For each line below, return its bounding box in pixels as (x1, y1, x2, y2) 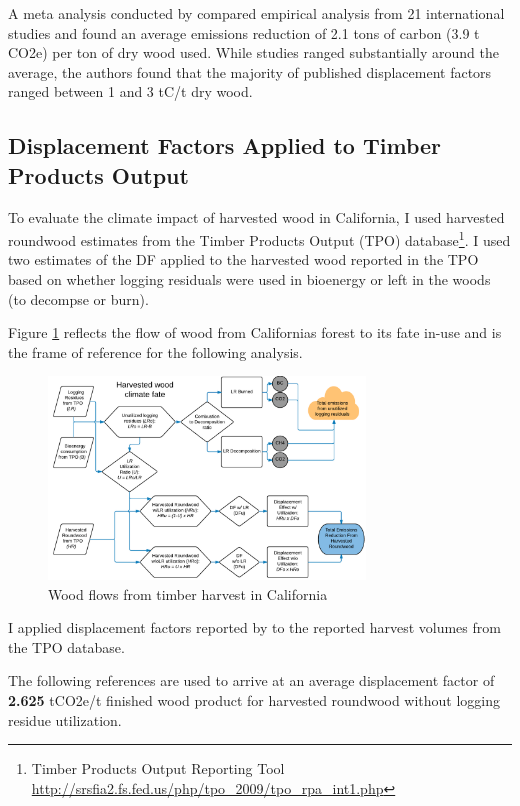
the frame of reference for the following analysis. (8, 341, 303, 362)
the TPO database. (8, 636, 125, 657)
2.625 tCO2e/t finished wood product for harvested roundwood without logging (8, 690, 501, 711)
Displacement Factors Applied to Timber (8, 130, 441, 161)
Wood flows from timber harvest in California (48, 583, 328, 604)
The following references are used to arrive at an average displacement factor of (8, 670, 495, 691)
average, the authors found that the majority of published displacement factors (8, 61, 492, 82)
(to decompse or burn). (8, 288, 149, 309)
